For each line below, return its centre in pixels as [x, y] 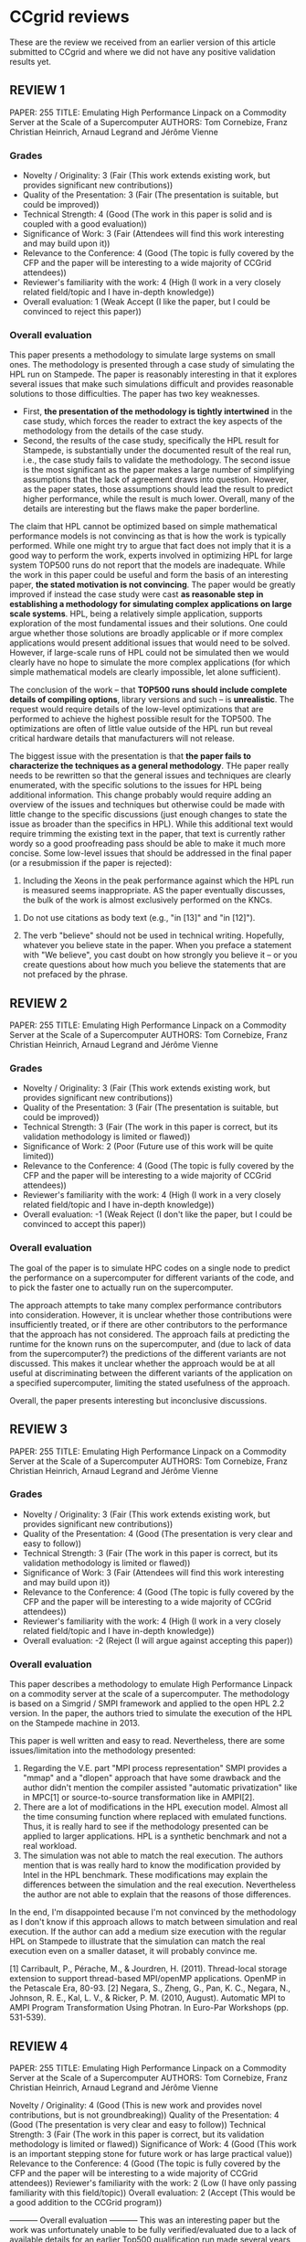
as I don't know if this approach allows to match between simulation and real [153, 1922]
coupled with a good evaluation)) [85, 224]
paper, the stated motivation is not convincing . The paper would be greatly [153, 585]
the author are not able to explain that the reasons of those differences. [157, 1895]
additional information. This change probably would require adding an [141, 795]
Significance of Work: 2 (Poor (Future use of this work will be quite [148, 1147]
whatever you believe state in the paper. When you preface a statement [157, 945]
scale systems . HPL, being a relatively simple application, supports [136, 614]
